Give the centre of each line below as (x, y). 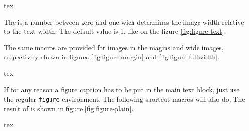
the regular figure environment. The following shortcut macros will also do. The (124, 99)
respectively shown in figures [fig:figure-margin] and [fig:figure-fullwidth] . (112, 57)
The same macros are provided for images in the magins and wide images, (114, 47)
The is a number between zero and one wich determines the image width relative (124, 22)
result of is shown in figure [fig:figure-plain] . (69, 108)
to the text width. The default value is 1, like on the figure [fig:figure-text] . (115, 31)
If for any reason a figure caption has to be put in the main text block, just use (122, 89)
